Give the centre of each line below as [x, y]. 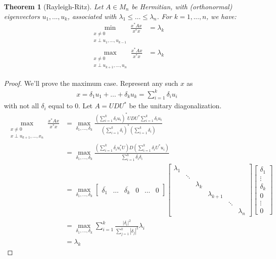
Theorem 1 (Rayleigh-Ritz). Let [54, 6]
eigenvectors [22, 16]
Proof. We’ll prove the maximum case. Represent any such [91, 83]
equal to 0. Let [71, 106]
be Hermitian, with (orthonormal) [182, 6]
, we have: [221, 16]
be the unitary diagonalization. [175, 106]
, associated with [92, 16]
